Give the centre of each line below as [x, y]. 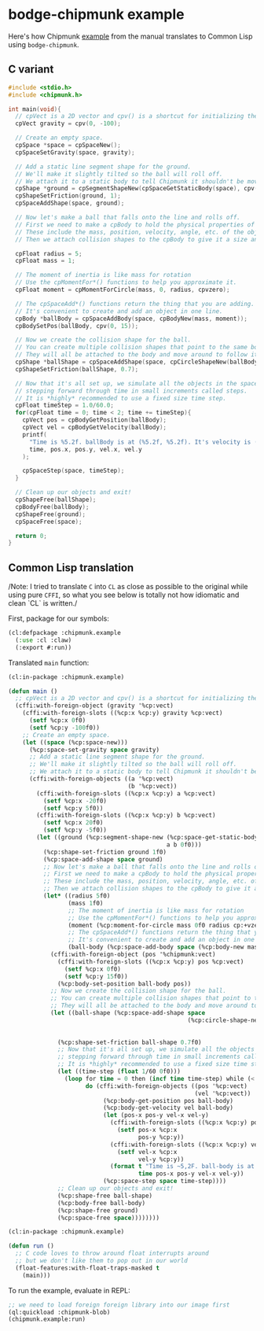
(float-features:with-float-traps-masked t [87, 1268]
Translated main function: [49, 662]
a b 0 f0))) [184, 844]
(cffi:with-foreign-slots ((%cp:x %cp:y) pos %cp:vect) [151, 961]
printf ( [35, 434]
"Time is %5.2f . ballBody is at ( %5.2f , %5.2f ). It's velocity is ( [143, 442]
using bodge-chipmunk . [44, 44]
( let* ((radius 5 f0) [77, 896]
